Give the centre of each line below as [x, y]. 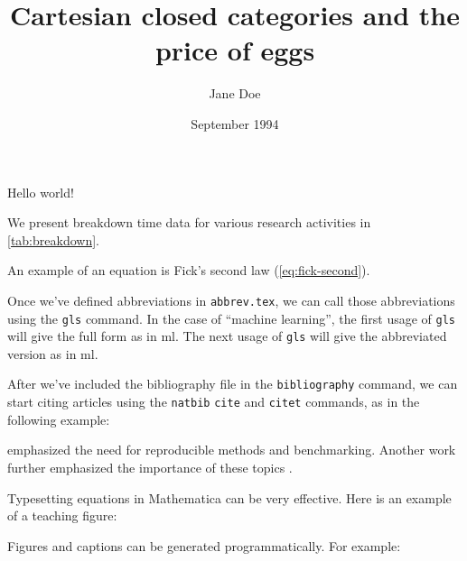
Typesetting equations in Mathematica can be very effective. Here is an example [229, 497]
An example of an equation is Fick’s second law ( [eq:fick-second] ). [189, 270]
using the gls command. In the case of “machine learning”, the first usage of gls [231, 318]
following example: [59, 419]
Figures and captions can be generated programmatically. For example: [204, 545]
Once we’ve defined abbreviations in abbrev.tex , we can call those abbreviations [231, 300]
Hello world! [41, 192]
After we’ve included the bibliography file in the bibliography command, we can [233, 384]
